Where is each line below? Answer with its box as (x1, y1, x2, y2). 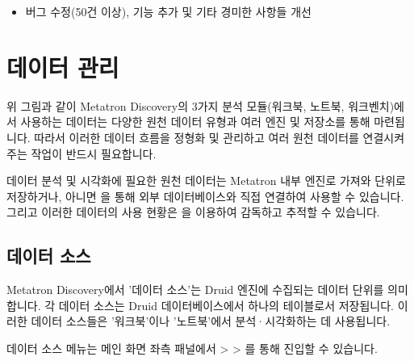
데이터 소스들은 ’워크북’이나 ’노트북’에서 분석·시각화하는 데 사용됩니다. (31, 313, 391, 330)
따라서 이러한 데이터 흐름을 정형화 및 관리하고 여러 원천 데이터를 (34, 128, 359, 145)
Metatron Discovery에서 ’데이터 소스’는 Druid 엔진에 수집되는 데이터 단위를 (6, 281, 384, 298)
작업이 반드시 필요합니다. (31, 145, 157, 162)
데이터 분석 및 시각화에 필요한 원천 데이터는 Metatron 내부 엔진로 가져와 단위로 (6, 172, 406, 189)
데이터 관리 (6, 50, 119, 83)
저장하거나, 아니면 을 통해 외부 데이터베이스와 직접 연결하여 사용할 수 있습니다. (6, 187, 404, 204)
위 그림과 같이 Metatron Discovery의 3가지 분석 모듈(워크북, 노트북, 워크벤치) (6, 97, 395, 114)
